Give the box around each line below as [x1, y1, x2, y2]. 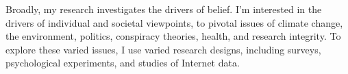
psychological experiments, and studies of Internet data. [5, 56, 240, 70]
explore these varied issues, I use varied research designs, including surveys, [5, 42, 321, 56]
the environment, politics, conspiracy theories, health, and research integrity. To [5, 29, 341, 43]
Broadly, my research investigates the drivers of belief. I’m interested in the [5, 2, 322, 16]
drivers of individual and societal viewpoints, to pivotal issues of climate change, [5, 15, 343, 29]
